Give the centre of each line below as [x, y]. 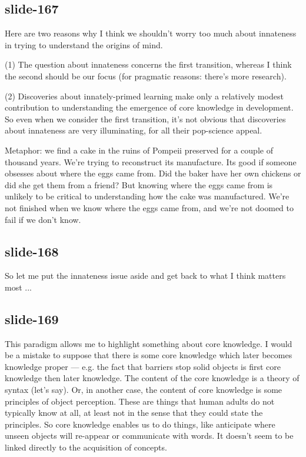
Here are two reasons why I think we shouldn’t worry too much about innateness [151, 33]
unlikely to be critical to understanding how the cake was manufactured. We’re [147, 196]
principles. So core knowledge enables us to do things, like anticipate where [140, 424]
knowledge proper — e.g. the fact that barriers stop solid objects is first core [143, 366]
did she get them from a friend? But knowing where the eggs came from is [139, 184]
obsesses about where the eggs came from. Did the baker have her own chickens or [153, 173]
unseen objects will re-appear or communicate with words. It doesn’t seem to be [149, 436]
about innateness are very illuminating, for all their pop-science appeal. [134, 130]
